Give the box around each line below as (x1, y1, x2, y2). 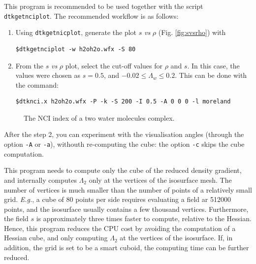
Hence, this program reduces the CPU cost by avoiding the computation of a (4, 223, 236, 233)
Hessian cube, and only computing (4, 232, 108, 243)
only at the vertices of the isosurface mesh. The (89, 174, 232, 185)
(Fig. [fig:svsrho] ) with (158, 27, 226, 37)
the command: (15, 79, 59, 90)
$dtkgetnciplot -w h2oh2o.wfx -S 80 (15, 45, 136, 53)
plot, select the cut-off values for (65, 60, 163, 70)
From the (15, 60, 44, 70)
